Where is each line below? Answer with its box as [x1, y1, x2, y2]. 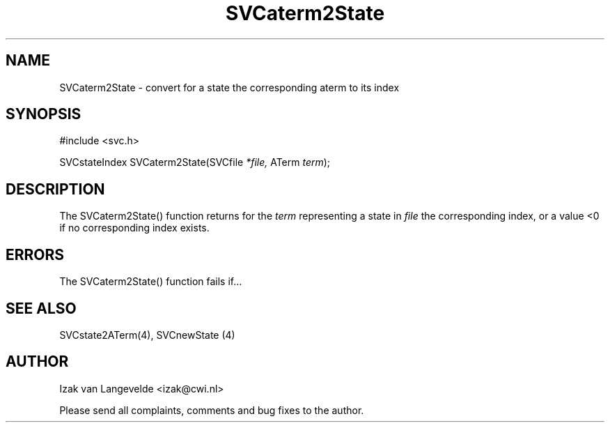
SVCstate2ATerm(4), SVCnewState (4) [59, 328, 235, 341]
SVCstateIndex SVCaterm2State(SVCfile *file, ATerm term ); [59, 156, 331, 169]
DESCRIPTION [6, 180, 105, 198]
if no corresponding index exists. [59, 222, 210, 234]
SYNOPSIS [6, 105, 81, 123]
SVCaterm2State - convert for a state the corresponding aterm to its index [59, 81, 400, 93]
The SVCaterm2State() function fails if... [59, 275, 242, 288]
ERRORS [6, 245, 65, 263]
